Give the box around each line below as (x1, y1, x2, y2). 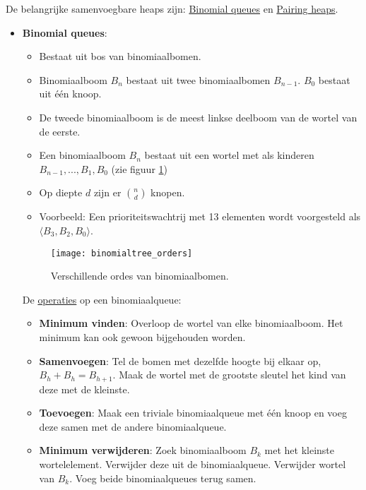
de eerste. (39, 124, 81, 138)
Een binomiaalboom (39, 148, 126, 162)
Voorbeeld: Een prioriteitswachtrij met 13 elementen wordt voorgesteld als (39, 209, 361, 224)
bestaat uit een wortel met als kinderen (144, 148, 314, 162)
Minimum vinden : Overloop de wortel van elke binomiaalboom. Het (39, 316, 343, 330)
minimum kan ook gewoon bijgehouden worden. (39, 329, 246, 344)
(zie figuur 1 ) (111, 161, 168, 176)
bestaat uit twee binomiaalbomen (126, 72, 271, 87)
